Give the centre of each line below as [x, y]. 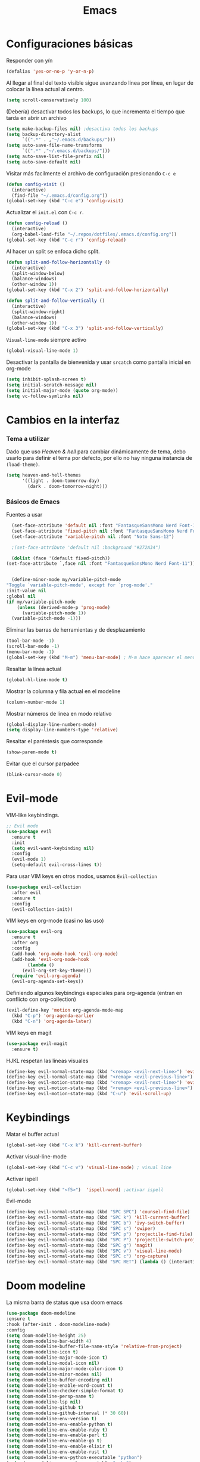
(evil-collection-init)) [42, 909]
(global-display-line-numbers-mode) [51, 724]
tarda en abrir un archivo [36, 118]
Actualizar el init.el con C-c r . [45, 212]
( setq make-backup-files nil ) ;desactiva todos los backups [82, 129]
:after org [25, 943]
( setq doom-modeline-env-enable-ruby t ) [57, 1430]
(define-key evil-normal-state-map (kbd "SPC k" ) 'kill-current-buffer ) [98, 1217]
